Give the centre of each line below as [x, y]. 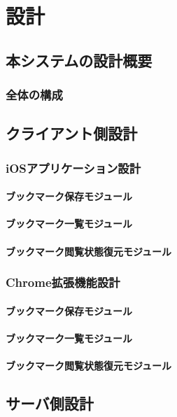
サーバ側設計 [50, 403]
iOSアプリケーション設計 [73, 168]
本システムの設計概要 [79, 60]
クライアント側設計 [72, 133]
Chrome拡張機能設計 [63, 282]
